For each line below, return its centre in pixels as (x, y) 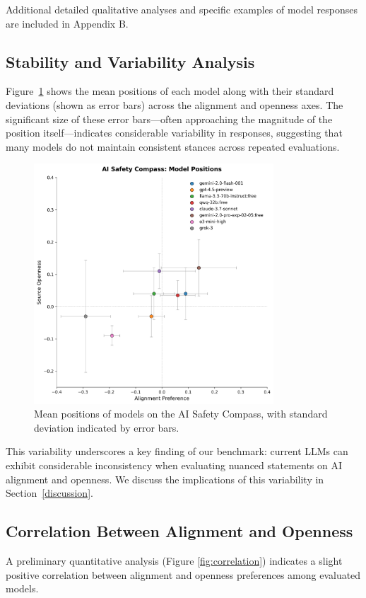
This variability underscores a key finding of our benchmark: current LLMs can (177, 451)
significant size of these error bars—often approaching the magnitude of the (169, 119)
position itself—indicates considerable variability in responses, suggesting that (174, 133)
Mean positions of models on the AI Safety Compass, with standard (181, 414)
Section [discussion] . (49, 493)
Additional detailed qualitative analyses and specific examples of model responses (182, 9)
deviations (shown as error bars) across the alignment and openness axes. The (175, 104)
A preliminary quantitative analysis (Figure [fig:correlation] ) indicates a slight (174, 560)
